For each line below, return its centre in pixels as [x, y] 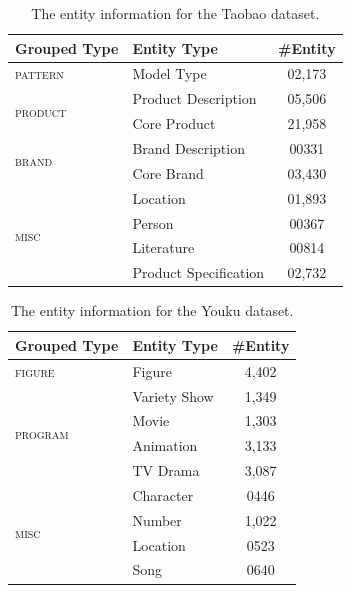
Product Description [194, 98]
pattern [39, 73]
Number [157, 519]
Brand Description [188, 147]
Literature [163, 247]
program [42, 432]
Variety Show [173, 395]
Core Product [174, 123]
